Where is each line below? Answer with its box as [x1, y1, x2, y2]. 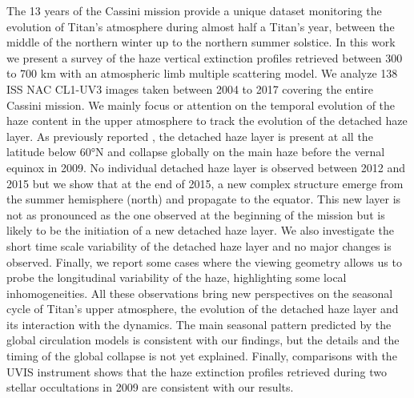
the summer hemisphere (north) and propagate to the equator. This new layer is [6, 191, 401, 207]
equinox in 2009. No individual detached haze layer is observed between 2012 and [6, 159, 406, 175]
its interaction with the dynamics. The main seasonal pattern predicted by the [6, 316, 392, 332]
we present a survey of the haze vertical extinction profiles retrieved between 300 [6, 49, 403, 66]
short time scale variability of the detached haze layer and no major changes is [6, 237, 392, 254]
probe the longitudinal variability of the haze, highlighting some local [6, 269, 347, 286]
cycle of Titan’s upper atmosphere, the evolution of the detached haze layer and [6, 300, 399, 317]
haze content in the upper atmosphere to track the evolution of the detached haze [6, 112, 408, 129]
